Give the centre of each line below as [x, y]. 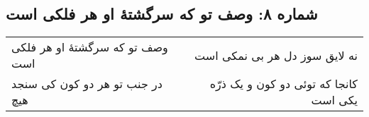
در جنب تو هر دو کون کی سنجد [87, 84]
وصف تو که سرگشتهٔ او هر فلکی [90, 47]
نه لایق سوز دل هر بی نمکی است [276, 55]
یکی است [334, 100]
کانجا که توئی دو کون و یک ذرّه [283, 84]
